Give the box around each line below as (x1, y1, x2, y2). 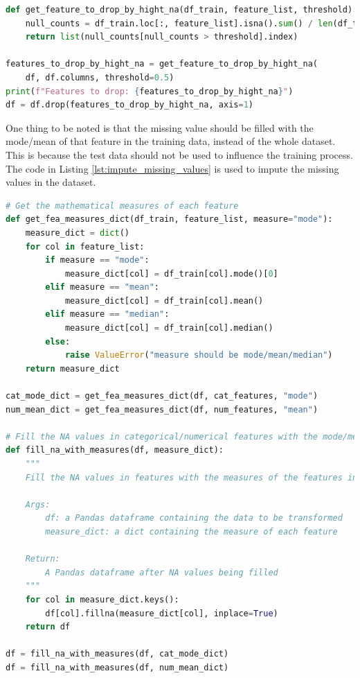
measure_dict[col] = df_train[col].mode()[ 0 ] (64, 268, 278, 279)
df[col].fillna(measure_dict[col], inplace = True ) (45, 608, 278, 618)
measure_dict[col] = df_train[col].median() (64, 323, 273, 333)
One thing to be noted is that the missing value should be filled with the (6, 120, 314, 134)
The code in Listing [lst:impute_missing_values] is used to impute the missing (6, 161, 339, 175)
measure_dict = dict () (25, 227, 130, 238)
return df (25, 622, 71, 632)
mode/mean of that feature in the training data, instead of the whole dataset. (6, 134, 336, 148)
